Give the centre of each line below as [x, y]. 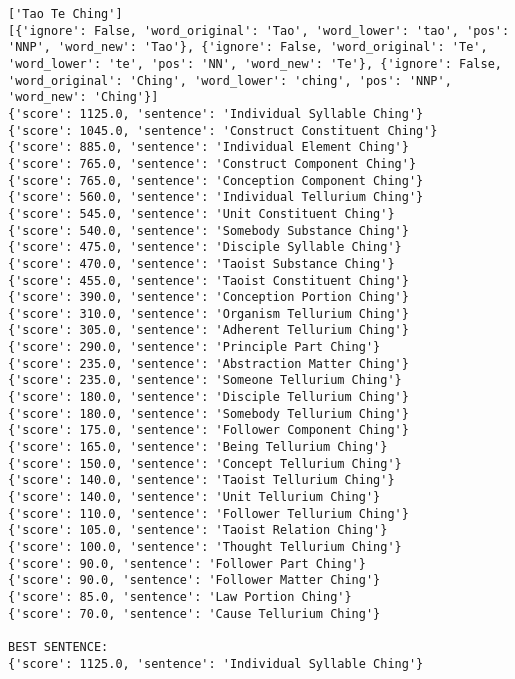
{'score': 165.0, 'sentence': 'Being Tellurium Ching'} [198, 447]
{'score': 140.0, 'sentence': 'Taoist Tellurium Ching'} [201, 480]
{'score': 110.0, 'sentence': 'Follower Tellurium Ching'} [208, 513]
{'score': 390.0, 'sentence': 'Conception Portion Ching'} [208, 297]
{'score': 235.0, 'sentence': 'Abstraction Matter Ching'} [208, 363]
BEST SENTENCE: [58, 646]
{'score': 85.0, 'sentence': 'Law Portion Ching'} [180, 596]
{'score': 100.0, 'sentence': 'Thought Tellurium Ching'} [205, 547]
